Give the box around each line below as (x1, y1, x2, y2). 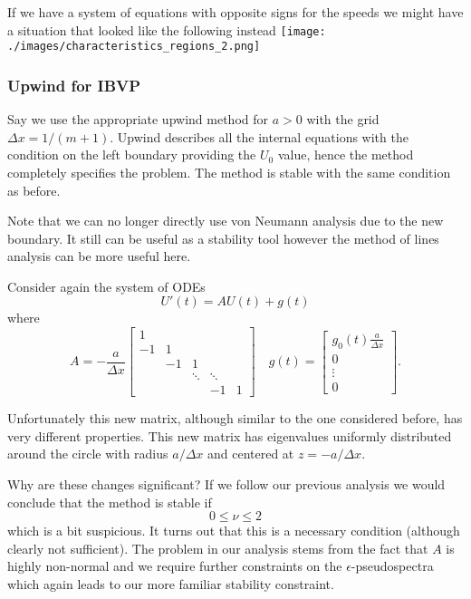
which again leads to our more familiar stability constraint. (7, 574, 334, 593)
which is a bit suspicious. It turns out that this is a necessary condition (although (7, 521, 460, 540)
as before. (7, 180, 61, 199)
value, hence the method (277, 145, 414, 164)
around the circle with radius (7, 444, 168, 463)
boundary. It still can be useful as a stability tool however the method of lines (7, 228, 439, 247)
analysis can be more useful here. (7, 246, 191, 266)
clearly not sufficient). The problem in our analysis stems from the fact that (7, 538, 428, 557)
